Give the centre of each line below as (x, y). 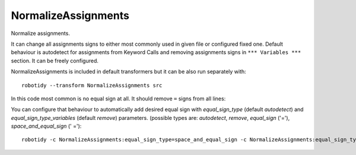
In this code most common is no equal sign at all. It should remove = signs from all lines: (118, 99)
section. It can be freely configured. (55, 61)
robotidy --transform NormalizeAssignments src (92, 85)
